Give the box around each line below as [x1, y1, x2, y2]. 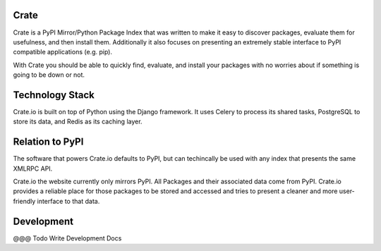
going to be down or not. [13, 71, 85, 79]
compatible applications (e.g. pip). [13, 48, 113, 56]
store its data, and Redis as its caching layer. [13, 117, 143, 126]
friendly [13, 197, 36, 205]
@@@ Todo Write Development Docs [13, 233, 122, 243]
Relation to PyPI [13, 136, 84, 148]
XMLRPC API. [13, 164, 53, 173]
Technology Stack [13, 89, 95, 101]
